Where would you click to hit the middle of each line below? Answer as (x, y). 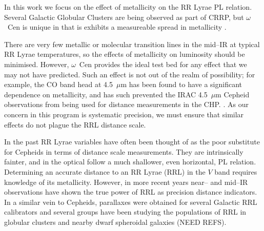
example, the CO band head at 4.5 (58, 84)
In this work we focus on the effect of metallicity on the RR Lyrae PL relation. (128, 7)
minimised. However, (37, 64)
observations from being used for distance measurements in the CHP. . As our (126, 104)
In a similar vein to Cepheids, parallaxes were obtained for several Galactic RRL (131, 202)
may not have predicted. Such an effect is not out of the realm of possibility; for (130, 74)
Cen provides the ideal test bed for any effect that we (163, 64)
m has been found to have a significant (181, 84)
